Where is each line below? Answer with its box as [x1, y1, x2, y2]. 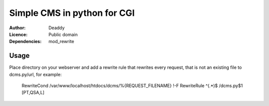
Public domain [48, 31, 78, 37]
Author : [9, 25, 26, 31]
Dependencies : [9, 39, 42, 45]
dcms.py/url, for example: [9, 71, 62, 77]
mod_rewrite [48, 39, 74, 45]
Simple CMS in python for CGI [9, 7, 135, 18]
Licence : [9, 31, 28, 37]
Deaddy [48, 25, 65, 31]
